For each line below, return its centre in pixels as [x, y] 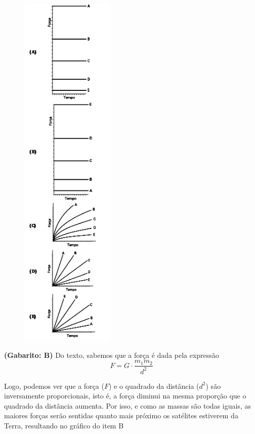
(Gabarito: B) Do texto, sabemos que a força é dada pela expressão [112, 355]
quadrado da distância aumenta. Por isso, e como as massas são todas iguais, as [127, 405]
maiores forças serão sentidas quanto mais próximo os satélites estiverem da [121, 415]
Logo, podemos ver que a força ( [54, 386]
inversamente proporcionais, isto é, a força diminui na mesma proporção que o [125, 396]
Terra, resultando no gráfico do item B [64, 425]
